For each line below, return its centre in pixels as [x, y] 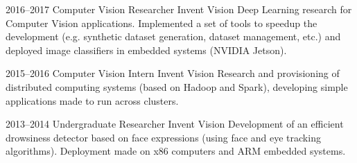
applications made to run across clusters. [92, 100]
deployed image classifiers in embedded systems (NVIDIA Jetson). [146, 50]
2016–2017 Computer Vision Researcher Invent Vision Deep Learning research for [179, 9]
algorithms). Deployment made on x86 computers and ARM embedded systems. [176, 151]
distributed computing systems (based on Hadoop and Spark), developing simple [177, 86]
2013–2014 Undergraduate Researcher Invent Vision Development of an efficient [175, 124]
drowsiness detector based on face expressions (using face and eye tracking [163, 137]
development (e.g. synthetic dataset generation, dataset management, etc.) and [173, 36]
